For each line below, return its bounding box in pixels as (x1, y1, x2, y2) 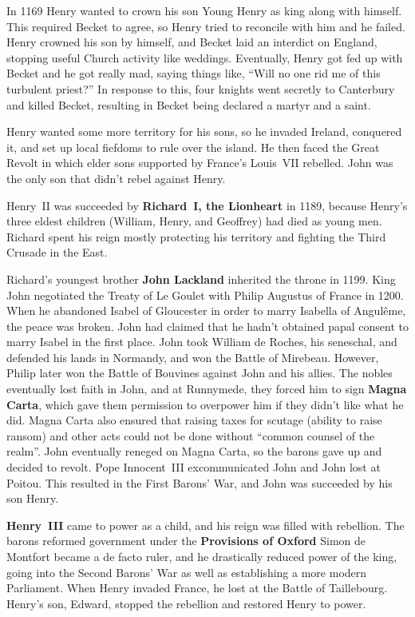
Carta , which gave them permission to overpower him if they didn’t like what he (6, 396, 404, 412)
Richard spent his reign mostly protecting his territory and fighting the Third (6, 228, 386, 245)
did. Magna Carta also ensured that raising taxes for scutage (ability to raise (6, 412, 382, 428)
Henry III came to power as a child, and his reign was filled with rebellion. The (6, 516, 405, 533)
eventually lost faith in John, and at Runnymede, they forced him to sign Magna (6, 380, 407, 397)
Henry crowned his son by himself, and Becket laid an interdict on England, (6, 34, 377, 50)
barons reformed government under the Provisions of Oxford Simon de (6, 532, 366, 549)
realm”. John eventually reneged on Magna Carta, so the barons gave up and (6, 443, 382, 460)
